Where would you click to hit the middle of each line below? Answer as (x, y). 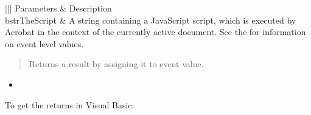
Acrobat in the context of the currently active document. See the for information (155, 32)
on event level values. (44, 43)
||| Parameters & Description (58, 8)
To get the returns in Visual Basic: (70, 104)
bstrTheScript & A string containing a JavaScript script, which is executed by (151, 20)
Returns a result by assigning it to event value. (116, 64)
